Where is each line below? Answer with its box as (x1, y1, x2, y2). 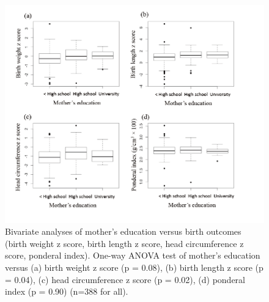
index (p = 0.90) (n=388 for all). (5, 285, 128, 298)
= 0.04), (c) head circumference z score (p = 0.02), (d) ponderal (5, 273, 245, 285)
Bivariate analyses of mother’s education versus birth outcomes (5, 225, 241, 238)
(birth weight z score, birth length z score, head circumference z (5, 237, 244, 249)
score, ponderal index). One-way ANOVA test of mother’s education (5, 249, 260, 262)
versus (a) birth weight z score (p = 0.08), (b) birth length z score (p (5, 261, 263, 273)
